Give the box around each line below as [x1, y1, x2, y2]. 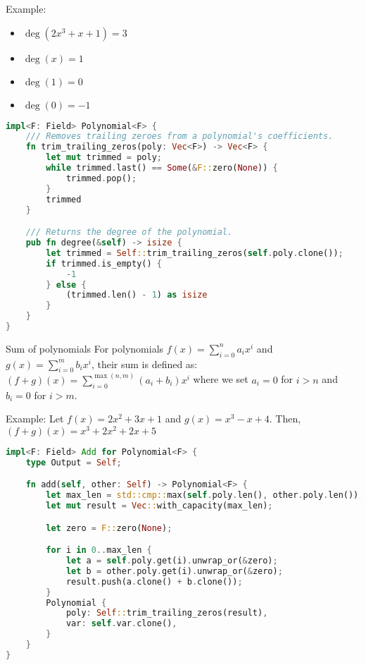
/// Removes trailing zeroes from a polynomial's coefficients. [25, 131, 334, 142]
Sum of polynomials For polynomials [6, 341, 164, 355]
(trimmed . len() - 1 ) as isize [65, 290, 208, 300]
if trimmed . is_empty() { [46, 258, 162, 269]
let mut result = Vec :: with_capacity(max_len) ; [46, 501, 273, 511]
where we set [193, 372, 248, 386]
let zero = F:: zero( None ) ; [46, 523, 172, 533]
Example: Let [6, 411, 64, 426]
